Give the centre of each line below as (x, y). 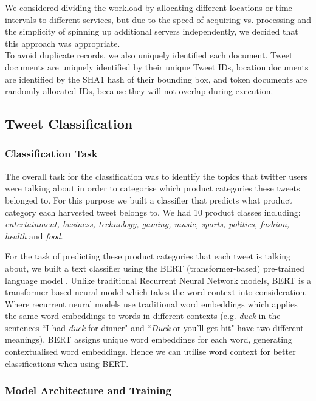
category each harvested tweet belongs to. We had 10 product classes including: (153, 212)
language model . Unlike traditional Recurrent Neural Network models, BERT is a (158, 280)
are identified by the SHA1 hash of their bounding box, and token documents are (156, 79)
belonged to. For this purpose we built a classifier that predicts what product (149, 200)
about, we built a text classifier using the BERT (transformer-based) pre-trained (155, 268)
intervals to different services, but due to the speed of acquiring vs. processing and (158, 19)
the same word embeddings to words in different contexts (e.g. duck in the (143, 316)
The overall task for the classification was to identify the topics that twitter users (156, 176)
